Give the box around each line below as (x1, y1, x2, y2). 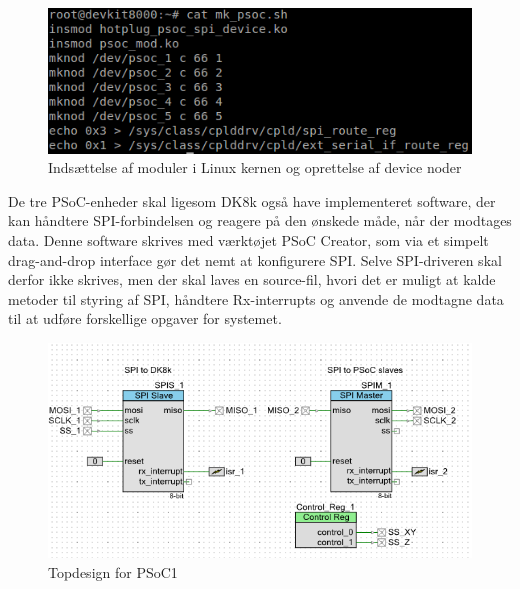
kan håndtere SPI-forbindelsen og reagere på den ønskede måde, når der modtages (8, 210, 512, 231)
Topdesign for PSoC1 (48, 561, 178, 582)
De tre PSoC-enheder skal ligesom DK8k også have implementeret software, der (8, 190, 496, 211)
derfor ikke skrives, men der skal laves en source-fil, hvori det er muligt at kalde (8, 269, 496, 290)
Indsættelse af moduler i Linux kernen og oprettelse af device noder (48, 157, 462, 178)
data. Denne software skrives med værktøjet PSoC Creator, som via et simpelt (8, 229, 489, 250)
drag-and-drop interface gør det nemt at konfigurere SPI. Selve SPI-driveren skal (8, 249, 502, 270)
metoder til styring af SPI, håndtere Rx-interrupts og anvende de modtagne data (8, 288, 504, 309)
